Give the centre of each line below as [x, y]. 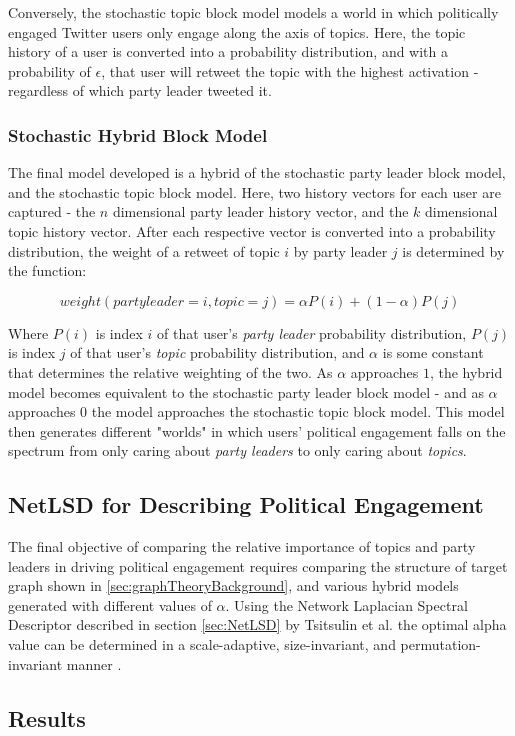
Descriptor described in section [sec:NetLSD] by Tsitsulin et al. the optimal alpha [257, 624]
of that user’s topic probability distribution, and [217, 352]
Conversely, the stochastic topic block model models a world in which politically [253, 12]
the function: [47, 270]
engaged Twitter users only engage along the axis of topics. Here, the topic [237, 31]
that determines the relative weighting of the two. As [170, 371]
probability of [49, 70]
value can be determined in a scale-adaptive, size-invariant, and [202, 644]
